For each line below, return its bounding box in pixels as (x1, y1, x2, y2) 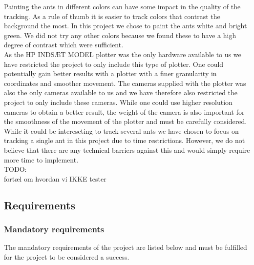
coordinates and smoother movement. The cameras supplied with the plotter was (4, 78, 246, 88)
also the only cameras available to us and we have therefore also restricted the (4, 87, 238, 98)
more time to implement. (4, 154, 79, 164)
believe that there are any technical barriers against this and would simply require (4, 144, 250, 155)
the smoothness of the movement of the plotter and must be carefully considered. (4, 116, 247, 126)
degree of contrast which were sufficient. (4, 40, 124, 50)
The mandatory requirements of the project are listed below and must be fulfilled (4, 242, 247, 252)
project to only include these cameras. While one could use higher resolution (4, 97, 233, 107)
